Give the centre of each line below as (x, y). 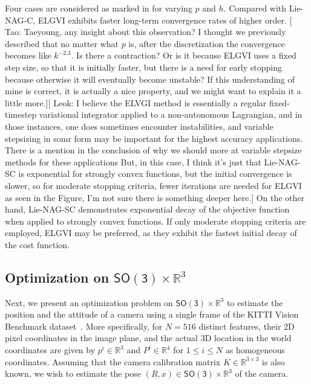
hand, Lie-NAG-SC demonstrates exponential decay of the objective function (147, 209)
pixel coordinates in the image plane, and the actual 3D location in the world (148, 338)
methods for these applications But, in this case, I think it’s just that (133, 162)
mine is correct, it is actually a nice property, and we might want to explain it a (153, 91)
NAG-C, (20, 20)
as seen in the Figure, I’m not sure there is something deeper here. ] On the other (155, 197)
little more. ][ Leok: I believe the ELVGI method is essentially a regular (136, 102)
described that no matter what (62, 43)
